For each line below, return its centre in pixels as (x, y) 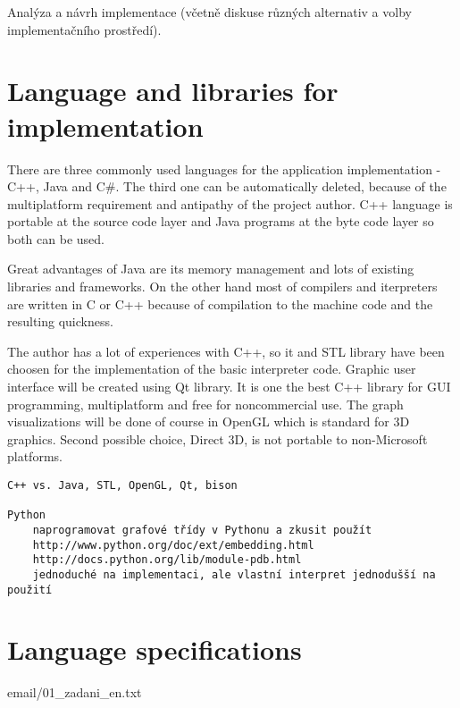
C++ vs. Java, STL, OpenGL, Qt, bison (122, 485)
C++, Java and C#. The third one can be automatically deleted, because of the (227, 186)
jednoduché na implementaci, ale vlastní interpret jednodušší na (234, 574)
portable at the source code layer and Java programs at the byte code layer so (221, 221)
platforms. (35, 456)
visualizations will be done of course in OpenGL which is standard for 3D (209, 421)
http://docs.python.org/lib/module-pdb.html (167, 560)
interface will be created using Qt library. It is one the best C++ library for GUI (229, 387)
